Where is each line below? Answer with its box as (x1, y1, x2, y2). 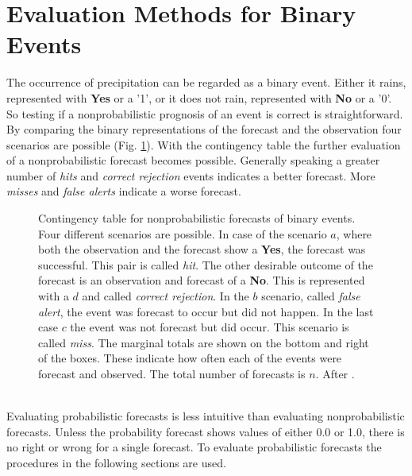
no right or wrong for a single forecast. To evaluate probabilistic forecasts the (6, 439, 382, 455)
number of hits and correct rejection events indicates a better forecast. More (6, 167, 375, 184)
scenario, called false (261, 288, 360, 304)
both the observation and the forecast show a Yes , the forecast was (38, 241, 366, 257)
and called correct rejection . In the (82, 288, 249, 304)
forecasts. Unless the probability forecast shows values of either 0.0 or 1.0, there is (6, 423, 405, 439)
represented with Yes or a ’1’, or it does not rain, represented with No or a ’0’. (6, 89, 392, 106)
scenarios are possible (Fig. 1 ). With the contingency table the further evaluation (6, 136, 401, 153)
